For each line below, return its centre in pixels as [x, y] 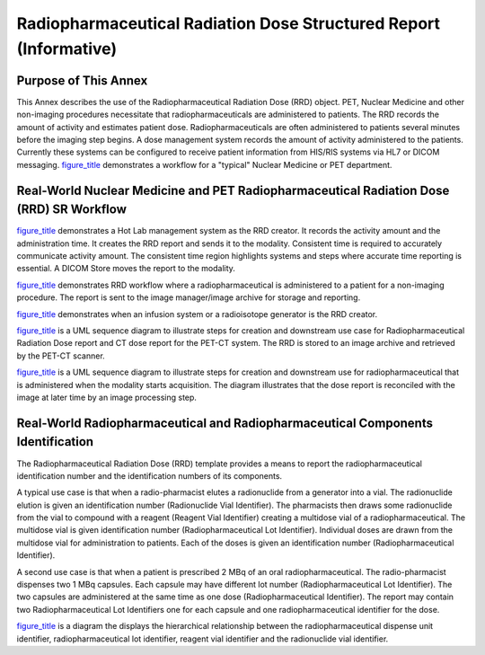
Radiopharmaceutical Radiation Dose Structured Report [228, 23]
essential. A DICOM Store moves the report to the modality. [126, 269]
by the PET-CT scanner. [61, 356]
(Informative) [66, 49]
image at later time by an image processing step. [107, 397]
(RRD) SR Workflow [72, 210]
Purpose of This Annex [82, 80]
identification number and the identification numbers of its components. [150, 475]
